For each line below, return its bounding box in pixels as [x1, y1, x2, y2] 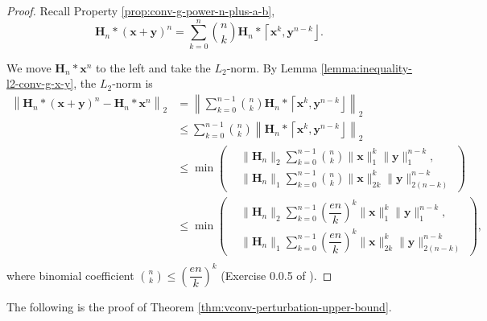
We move [6, 59, 52, 76]
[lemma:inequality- [320, 59, 412, 76]
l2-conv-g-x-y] [6, 75, 74, 92]
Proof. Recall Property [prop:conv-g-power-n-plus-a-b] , [6, 2, 275, 19]
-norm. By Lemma [226, 59, 318, 76]
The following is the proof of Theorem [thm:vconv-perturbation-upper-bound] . [6, 298, 392, 315]
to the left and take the [96, 59, 211, 76]
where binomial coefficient [6, 266, 134, 283]
